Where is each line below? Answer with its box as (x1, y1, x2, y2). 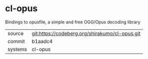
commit (7, 38, 25, 44)
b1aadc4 (31, 38, 53, 44)
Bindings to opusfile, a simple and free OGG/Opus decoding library (5, 19, 141, 25)
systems (7, 46, 27, 53)
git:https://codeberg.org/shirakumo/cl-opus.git (31, 30, 141, 37)
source (7, 30, 24, 37)
